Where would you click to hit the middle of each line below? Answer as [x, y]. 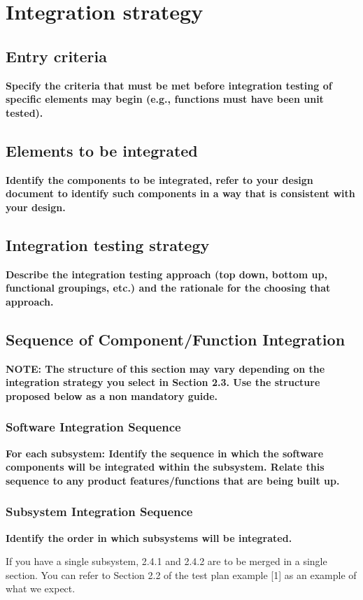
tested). [24, 112]
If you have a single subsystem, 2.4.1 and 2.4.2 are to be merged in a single [166, 561]
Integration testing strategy [108, 244]
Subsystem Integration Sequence [99, 512]
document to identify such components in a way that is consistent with [180, 193]
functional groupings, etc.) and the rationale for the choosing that [168, 288]
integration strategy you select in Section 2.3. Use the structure [163, 382]
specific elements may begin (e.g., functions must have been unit [165, 99]
